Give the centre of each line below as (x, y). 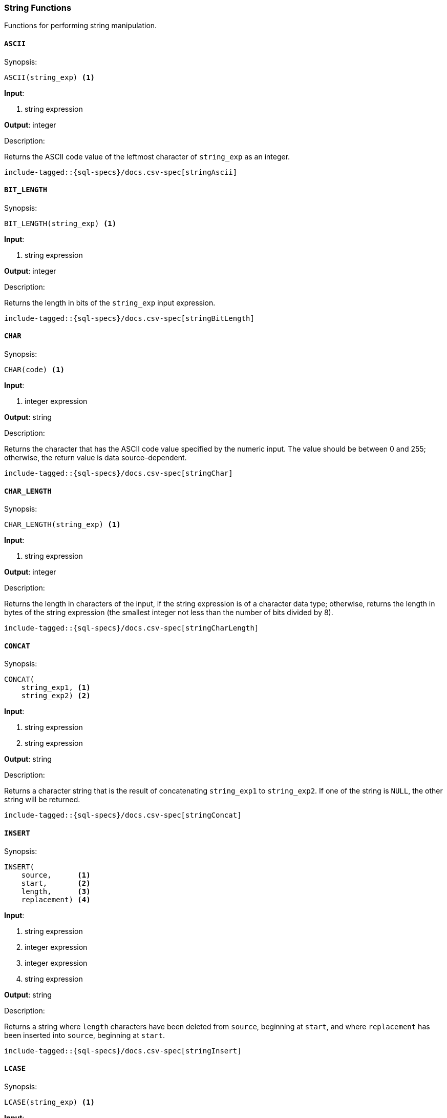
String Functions (38, 8)
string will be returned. (42, 800)
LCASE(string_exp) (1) (50, 1102)
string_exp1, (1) (56, 688)
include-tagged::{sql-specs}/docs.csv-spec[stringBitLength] (129, 318)
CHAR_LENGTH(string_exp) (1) (62, 525)
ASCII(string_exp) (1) (50, 77)
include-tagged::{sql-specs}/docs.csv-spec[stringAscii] (121, 172)
